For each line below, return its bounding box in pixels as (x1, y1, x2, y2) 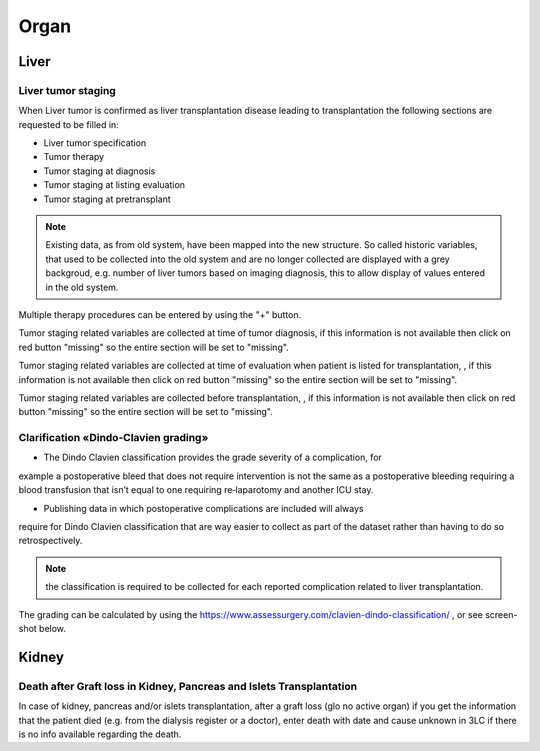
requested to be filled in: (18, 118, 119, 130)
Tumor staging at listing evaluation (43, 179, 185, 191)
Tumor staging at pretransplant (43, 193, 172, 205)
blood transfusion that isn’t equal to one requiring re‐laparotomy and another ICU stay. (18, 484, 374, 496)
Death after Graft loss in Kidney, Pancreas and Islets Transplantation (18, 679, 358, 693)
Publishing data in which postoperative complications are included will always (43, 502, 364, 514)
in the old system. (45, 281, 119, 293)
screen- (485, 608, 518, 620)
